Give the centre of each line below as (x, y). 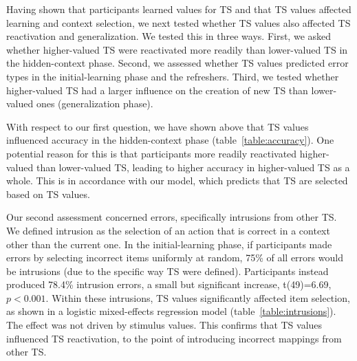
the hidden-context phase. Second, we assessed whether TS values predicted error (177, 63)
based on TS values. (48, 194)
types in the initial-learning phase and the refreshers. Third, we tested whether (173, 76)
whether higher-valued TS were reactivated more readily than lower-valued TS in (177, 49)
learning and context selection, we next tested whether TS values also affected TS (178, 22)
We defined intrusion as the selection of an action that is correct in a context (168, 230)
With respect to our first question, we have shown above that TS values (158, 126)
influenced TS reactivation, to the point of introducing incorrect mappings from (174, 338)
